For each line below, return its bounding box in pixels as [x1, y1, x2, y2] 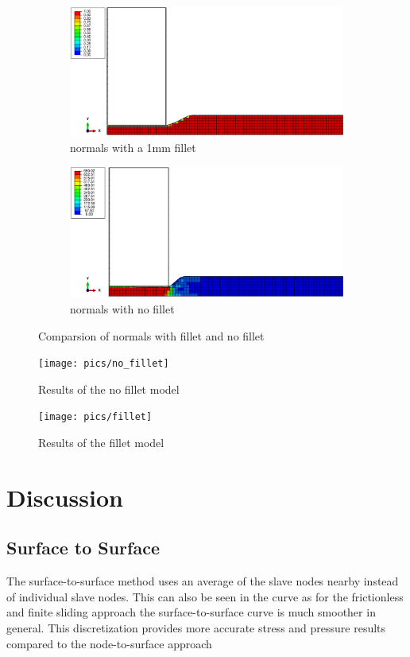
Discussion [6, 480, 123, 513]
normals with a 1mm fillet [70, 138, 196, 155]
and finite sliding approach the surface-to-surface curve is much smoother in [6, 604, 376, 620]
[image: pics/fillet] [38, 411, 153, 423]
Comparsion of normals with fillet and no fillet [38, 327, 265, 344]
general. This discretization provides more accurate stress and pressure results [6, 620, 386, 636]
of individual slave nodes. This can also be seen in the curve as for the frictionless [6, 588, 404, 605]
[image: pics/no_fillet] [38, 358, 169, 370]
